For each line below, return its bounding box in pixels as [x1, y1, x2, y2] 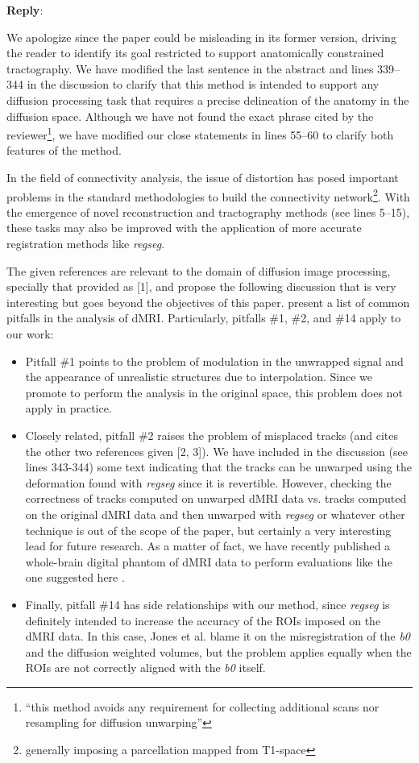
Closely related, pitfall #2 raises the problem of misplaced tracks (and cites [25, 426, 398, 443]
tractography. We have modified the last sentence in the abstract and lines [6, 60, 374, 77]
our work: [6, 326, 54, 342]
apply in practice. [25, 400, 112, 417]
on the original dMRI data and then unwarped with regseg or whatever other [25, 505, 405, 522]
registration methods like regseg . [6, 235, 165, 252]
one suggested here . [25, 569, 125, 586]
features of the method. [6, 142, 122, 159]
